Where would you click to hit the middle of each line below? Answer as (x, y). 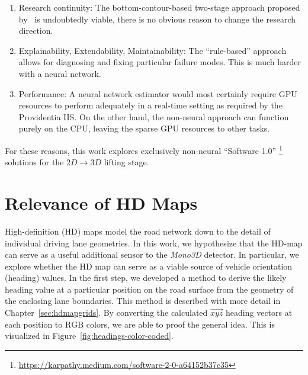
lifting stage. (126, 162)
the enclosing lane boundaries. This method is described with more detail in (143, 301)
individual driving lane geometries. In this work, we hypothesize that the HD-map (154, 243)
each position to (34, 324)
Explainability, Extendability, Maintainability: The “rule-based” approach (153, 50)
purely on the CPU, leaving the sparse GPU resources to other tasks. (144, 128)
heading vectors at (259, 312)
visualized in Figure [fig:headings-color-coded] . (89, 336)
